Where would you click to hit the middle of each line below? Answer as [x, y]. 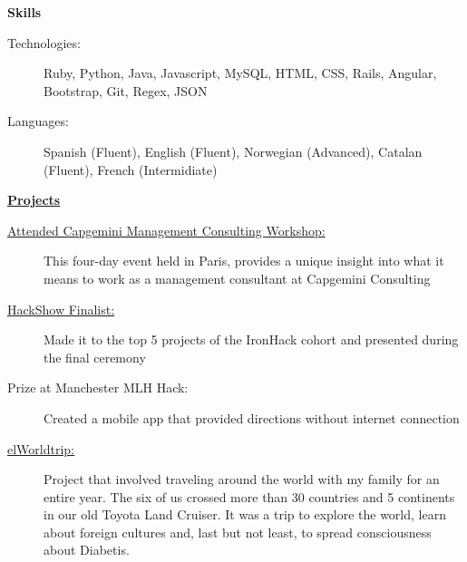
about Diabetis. [87, 550]
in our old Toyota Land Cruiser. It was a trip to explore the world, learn [245, 514]
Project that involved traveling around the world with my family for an [242, 479]
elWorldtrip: [41, 448]
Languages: [38, 121]
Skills [24, 12]
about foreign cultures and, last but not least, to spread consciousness [238, 532]
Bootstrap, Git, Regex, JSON [126, 90]
